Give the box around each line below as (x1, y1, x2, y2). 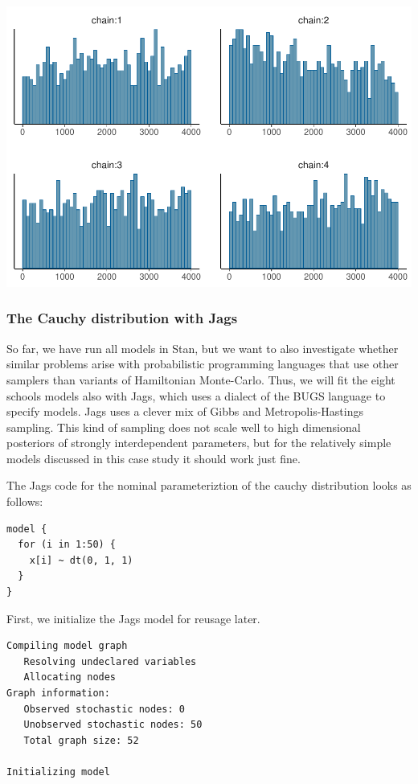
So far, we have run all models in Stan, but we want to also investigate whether (6, 339, 399, 356)
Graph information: (6, 688, 110, 700)
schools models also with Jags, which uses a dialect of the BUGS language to (6, 387, 386, 404)
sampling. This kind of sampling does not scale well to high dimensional (6, 418, 361, 435)
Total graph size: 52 (23, 734, 139, 746)
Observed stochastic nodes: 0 (23, 703, 185, 715)
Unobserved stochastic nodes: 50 (23, 719, 203, 731)
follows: (6, 493, 43, 510)
